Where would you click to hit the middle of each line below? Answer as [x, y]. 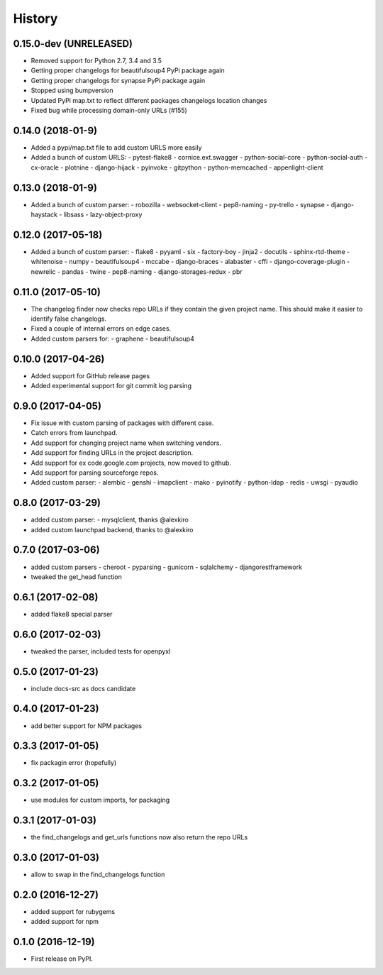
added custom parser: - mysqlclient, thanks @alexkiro [110, 520]
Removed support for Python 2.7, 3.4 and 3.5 [96, 61]
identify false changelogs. [69, 319]
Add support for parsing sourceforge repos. [95, 473]
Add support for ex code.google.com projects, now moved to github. [131, 463]
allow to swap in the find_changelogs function [98, 875]
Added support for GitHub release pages [90, 375]
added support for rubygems [73, 912]
